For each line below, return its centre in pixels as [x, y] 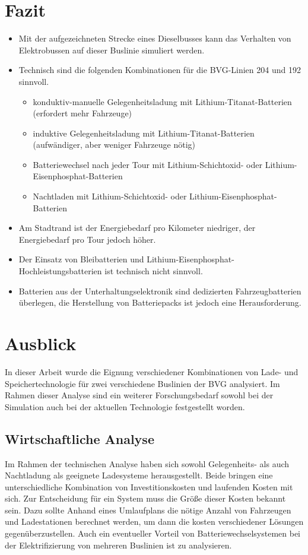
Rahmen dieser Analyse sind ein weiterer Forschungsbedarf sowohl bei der [139, 395]
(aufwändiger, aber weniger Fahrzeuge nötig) [114, 145]
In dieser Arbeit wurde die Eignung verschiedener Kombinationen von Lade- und [152, 371]
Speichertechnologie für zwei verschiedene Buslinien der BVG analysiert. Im [142, 383]
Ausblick [41, 343]
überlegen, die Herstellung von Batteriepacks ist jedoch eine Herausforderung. [160, 302]
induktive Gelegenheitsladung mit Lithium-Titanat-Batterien [144, 133]
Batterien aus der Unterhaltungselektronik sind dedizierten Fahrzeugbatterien [160, 291]
